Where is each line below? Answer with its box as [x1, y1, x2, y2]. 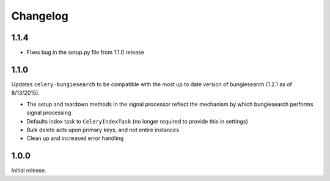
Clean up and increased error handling [26, 135, 124, 142]
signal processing [26, 109, 71, 116]
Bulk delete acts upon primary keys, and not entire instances [26, 126, 180, 133]
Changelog [11, 9, 68, 23]
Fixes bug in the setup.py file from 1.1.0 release [26, 49, 145, 56]
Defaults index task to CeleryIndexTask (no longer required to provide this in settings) [26, 117, 249, 125]
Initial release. [11, 167, 46, 174]
